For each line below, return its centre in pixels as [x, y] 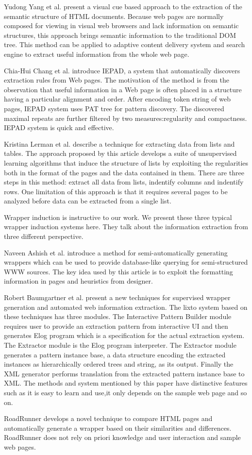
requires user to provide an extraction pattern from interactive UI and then [116, 326]
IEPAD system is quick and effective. [59, 127]
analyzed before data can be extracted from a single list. [88, 201]
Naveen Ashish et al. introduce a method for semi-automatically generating [116, 252]
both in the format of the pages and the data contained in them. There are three [124, 172]
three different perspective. [44, 236]
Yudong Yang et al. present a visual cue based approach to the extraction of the [123, 6]
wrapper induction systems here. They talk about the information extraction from [126, 227]
